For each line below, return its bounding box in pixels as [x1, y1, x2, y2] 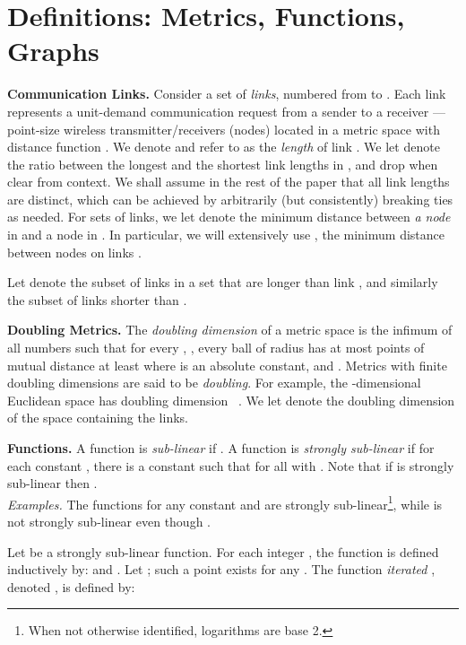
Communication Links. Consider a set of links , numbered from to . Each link [7, 84, 446, 103]
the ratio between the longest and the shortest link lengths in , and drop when [7, 154, 438, 173]
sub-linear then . [7, 474, 98, 492]
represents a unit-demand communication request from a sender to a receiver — [7, 101, 445, 120]
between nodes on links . [7, 242, 142, 261]
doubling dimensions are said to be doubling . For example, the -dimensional [7, 373, 421, 392]
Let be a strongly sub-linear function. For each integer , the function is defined [7, 542, 439, 561]
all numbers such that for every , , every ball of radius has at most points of [7, 338, 425, 357]
